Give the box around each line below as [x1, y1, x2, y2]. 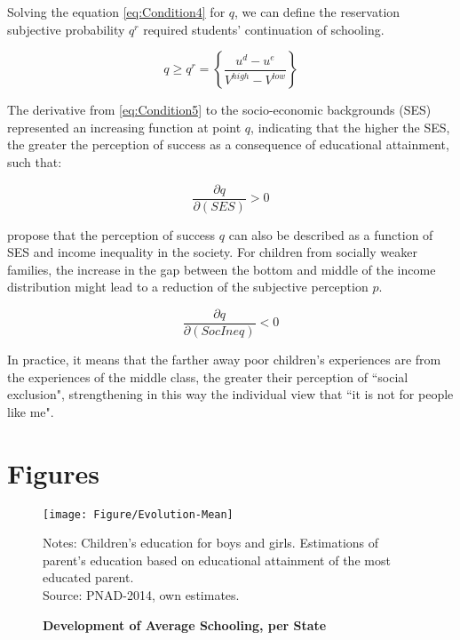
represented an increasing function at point [7, 117, 242, 136]
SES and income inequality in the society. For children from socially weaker [7, 243, 417, 261]
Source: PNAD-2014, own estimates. [43, 586, 240, 604]
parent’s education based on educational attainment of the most [43, 550, 391, 569]
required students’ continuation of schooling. [143, 20, 385, 38]
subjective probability [7, 20, 125, 38]
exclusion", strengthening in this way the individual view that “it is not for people [7, 385, 454, 404]
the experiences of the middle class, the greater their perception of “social [7, 367, 408, 386]
